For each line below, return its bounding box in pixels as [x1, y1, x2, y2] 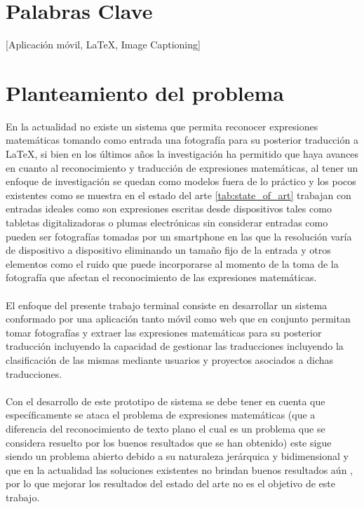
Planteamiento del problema [6, 78, 284, 107]
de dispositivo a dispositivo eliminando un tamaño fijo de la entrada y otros [6, 243, 331, 257]
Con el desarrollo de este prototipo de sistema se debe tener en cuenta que [6, 393, 325, 408]
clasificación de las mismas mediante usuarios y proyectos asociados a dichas [6, 352, 334, 367]
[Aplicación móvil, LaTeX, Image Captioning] [6, 37, 201, 52]
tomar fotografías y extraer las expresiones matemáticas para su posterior [6, 325, 322, 339]
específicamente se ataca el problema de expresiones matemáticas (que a [6, 407, 316, 422]
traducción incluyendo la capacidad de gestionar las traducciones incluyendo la [6, 339, 344, 353]
